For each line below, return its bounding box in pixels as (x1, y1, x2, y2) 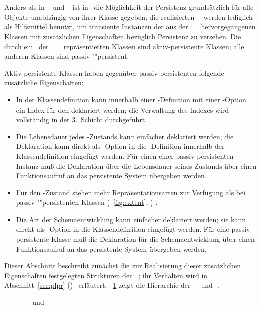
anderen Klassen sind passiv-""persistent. (4, 51, 129, 61)
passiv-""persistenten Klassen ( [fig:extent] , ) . (16, 197, 158, 208)
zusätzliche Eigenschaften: (4, 77, 84, 88)
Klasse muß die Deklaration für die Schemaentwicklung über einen (51, 234, 255, 244)
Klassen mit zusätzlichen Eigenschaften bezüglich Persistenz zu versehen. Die (4, 31, 241, 41)
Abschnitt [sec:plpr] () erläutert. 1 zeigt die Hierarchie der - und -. (4, 280, 219, 290)
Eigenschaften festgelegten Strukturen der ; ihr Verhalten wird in (4, 270, 208, 280)
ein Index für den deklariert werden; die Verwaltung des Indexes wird (16, 104, 229, 115)
